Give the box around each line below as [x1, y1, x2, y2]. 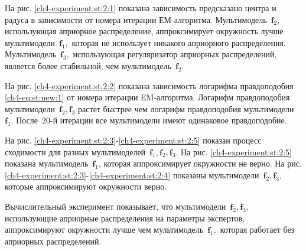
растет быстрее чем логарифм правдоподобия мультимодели [78, 102, 294, 115]
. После [11, 114, 38, 126]
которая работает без [220, 223, 295, 236]
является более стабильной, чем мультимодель [5, 59, 171, 71]
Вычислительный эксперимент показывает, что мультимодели [5, 200, 226, 212]
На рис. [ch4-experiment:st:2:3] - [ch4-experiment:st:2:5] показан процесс [5, 133, 262, 146]
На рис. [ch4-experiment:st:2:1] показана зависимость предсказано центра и [5, 2, 276, 14]
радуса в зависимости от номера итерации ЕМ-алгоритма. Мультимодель [5, 13, 267, 25]
